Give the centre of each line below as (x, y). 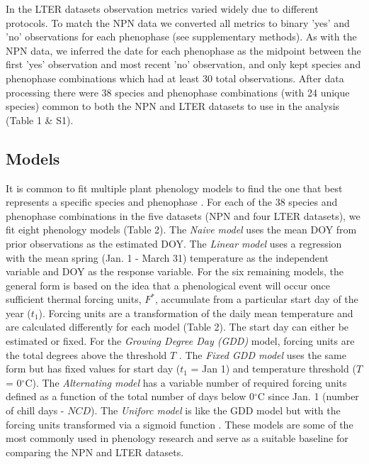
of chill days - (35, 410)
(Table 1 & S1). (40, 120)
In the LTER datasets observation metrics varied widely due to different (162, 9)
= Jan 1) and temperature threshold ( (273, 369)
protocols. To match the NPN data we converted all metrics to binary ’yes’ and (178, 22)
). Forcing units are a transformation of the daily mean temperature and (196, 313)
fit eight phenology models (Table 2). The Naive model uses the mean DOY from (181, 230)
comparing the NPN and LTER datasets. (95, 452)
